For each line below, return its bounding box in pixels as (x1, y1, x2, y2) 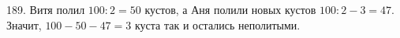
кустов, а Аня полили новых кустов (144, 2, 316, 17)
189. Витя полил (6, 2, 85, 17)
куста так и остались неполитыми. (134, 16, 301, 33)
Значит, (6, 16, 42, 33)
